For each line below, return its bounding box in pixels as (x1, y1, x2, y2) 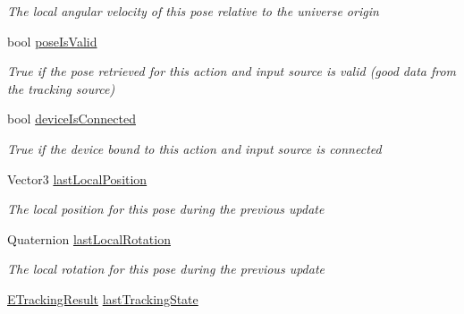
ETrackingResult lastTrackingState (7, 289, 198, 308)
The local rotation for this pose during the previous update (7, 259, 325, 278)
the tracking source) (7, 79, 115, 98)
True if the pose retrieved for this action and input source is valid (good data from (7, 62, 457, 81)
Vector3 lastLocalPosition (7, 169, 148, 188)
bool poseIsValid (7, 31, 97, 50)
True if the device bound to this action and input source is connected (7, 139, 382, 157)
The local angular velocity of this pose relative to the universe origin (7, 2, 379, 20)
